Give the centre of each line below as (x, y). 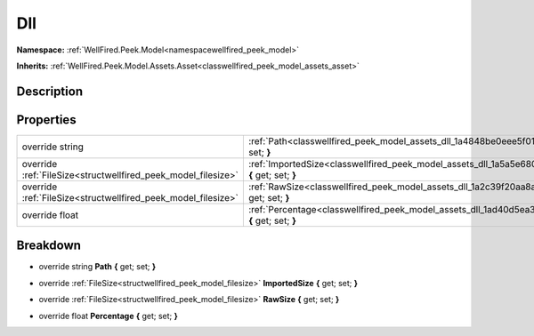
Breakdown (49, 246)
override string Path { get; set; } (97, 267)
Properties (46, 120)
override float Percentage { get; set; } (108, 316)
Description (50, 91)
